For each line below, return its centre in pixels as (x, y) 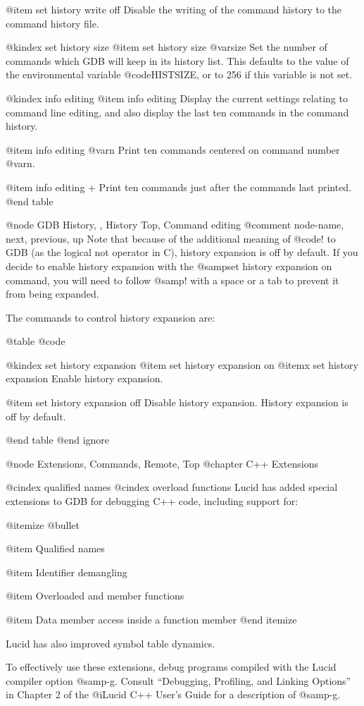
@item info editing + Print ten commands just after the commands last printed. (179, 187)
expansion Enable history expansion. (84, 378)
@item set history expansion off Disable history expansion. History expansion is (177, 402)
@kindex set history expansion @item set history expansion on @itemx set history (182, 364)
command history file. (52, 23)
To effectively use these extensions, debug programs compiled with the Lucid (171, 667)
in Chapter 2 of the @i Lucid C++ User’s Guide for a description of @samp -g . (173, 694)
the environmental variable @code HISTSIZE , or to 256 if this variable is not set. (179, 74)
